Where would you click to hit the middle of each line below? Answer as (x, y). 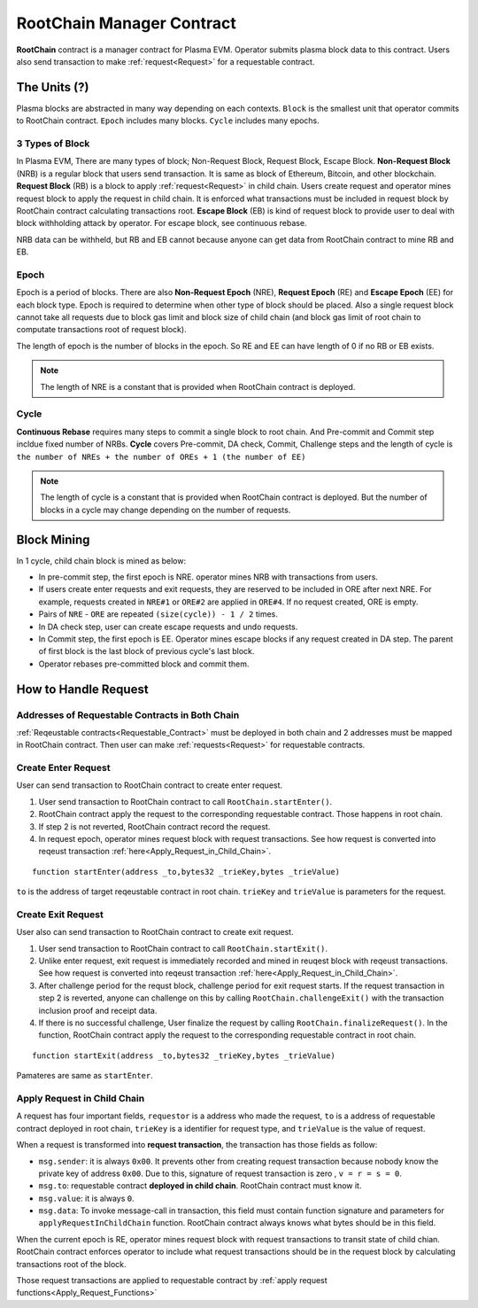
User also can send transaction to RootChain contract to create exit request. (155, 932)
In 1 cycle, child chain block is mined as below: (101, 561)
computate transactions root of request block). (101, 330)
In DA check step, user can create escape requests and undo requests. (168, 627)
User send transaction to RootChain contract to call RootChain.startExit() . (183, 948)
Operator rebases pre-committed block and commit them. (144, 664)
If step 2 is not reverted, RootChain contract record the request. (154, 826)
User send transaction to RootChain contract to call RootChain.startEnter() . (185, 801)
